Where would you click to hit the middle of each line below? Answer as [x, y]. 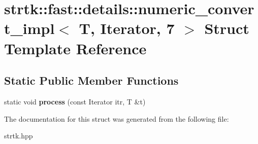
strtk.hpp [19, 136]
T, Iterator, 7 [127, 28]
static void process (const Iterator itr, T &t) [75, 101]
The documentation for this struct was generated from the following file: [117, 118]
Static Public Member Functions [91, 80]
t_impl [29, 28]
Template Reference [75, 48]
